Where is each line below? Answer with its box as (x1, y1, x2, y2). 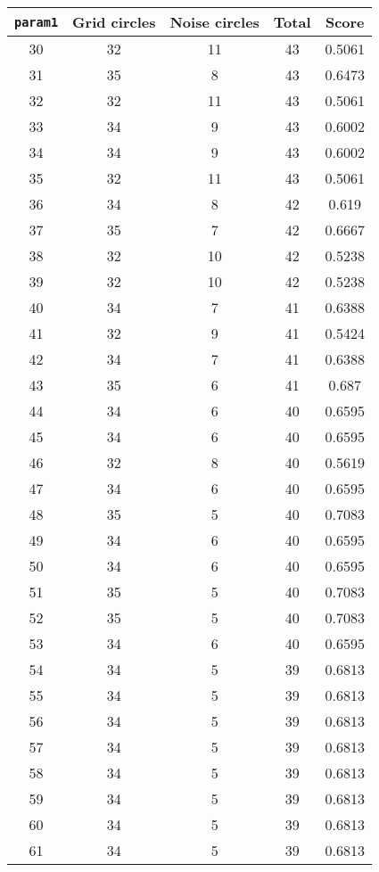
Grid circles (72, 12, 156, 32)
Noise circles (169, 12, 260, 32)
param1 (14, 14, 59, 29)
